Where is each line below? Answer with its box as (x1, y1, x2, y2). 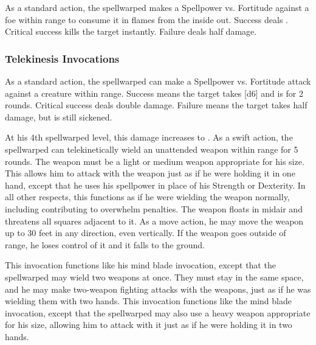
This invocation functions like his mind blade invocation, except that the (5, 259, 276, 271)
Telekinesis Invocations (5, 51, 120, 66)
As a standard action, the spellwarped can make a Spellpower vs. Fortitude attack (5, 75, 311, 87)
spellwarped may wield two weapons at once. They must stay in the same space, (5, 270, 304, 283)
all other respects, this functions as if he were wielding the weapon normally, (5, 190, 290, 203)
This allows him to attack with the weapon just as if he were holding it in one (5, 167, 295, 179)
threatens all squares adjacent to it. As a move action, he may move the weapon (5, 214, 304, 227)
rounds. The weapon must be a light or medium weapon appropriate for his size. (5, 155, 304, 167)
